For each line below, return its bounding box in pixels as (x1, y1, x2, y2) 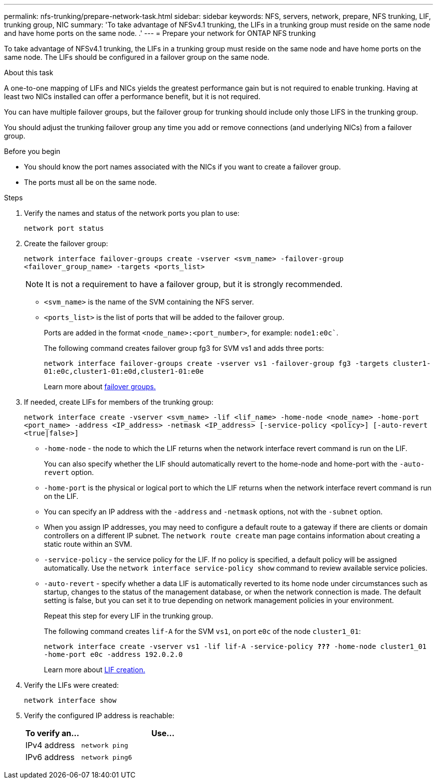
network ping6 (81, 753, 132, 761)
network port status (24, 224, 104, 232)
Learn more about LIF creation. (44, 665, 145, 674)
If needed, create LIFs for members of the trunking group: (24, 398, 214, 406)
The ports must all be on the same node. (24, 178, 157, 186)
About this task (4, 68, 53, 77)
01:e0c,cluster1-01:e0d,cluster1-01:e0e (44, 367, 204, 375)
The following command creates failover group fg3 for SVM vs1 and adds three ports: (44, 344, 324, 352)
